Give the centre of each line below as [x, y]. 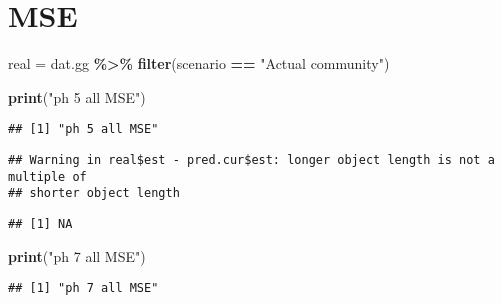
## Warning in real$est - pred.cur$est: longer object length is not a [251, 159]
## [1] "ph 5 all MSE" [83, 129]
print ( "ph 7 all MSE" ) [77, 255]
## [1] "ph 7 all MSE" [83, 288]
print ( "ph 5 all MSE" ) [77, 96]
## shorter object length [94, 193]
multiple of [47, 176]
